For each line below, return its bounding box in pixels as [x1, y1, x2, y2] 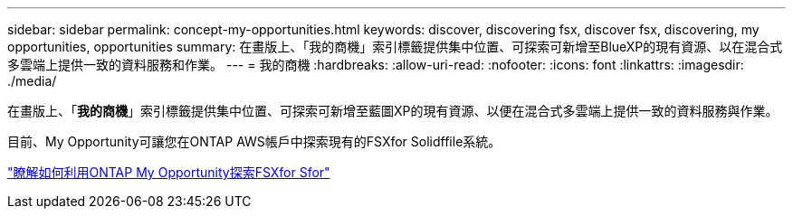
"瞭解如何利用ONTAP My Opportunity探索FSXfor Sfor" [7, 164, 330, 180]
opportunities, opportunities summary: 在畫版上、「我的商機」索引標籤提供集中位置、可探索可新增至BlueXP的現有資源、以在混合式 [7, 39, 783, 54]
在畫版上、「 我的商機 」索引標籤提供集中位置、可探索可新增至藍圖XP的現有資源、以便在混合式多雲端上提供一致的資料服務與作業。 [7, 103, 779, 118]
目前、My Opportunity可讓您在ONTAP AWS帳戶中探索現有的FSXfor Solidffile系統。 [7, 134, 502, 149]
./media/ [7, 73, 57, 89]
